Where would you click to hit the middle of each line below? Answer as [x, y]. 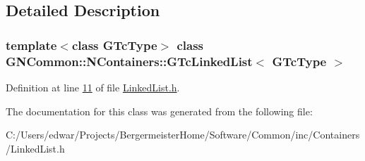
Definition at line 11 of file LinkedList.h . [93, 87]
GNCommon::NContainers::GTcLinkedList [129, 61]
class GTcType [114, 45]
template [31, 45]
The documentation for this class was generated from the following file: [159, 111]
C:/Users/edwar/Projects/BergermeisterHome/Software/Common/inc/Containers [183, 135]
